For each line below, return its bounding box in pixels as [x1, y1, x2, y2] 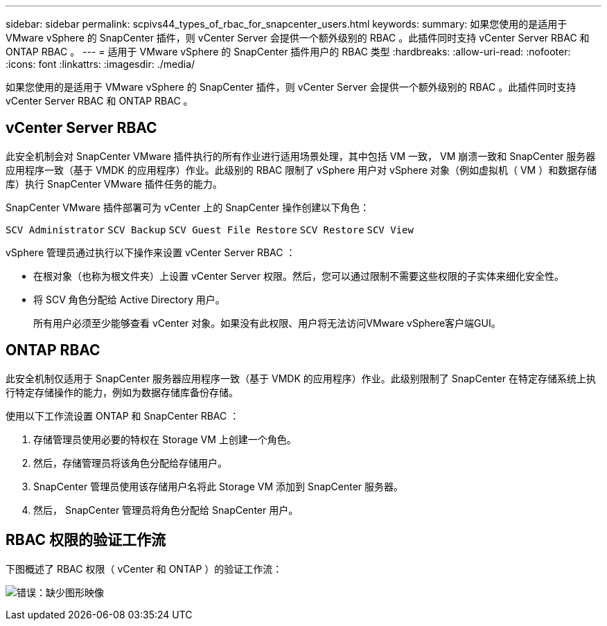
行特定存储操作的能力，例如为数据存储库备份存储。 [6, 386, 238, 398]
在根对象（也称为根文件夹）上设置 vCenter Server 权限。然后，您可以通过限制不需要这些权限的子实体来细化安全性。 [33, 269, 564, 282]
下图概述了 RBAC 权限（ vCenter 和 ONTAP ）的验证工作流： [6, 562, 283, 575]
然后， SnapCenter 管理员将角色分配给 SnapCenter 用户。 [33, 503, 299, 516]
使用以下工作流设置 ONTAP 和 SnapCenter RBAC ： [6, 409, 240, 422]
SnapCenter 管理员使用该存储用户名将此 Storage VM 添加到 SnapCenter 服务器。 [33, 480, 404, 492]
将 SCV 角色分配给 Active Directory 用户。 [33, 293, 225, 305]
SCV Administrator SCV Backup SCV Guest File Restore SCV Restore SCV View [6, 224, 414, 235]
